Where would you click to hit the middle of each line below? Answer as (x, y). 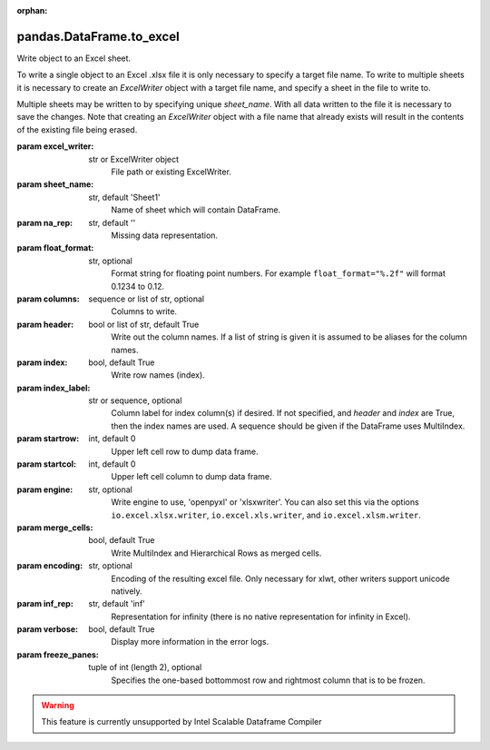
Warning (58, 706)
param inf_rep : (45, 604)
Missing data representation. (164, 235)
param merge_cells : (55, 528)
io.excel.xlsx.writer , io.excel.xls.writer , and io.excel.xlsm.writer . (266, 515)
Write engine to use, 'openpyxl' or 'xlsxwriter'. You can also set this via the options (265, 502)
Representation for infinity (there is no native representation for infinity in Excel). (261, 617)
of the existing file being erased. (77, 129)
